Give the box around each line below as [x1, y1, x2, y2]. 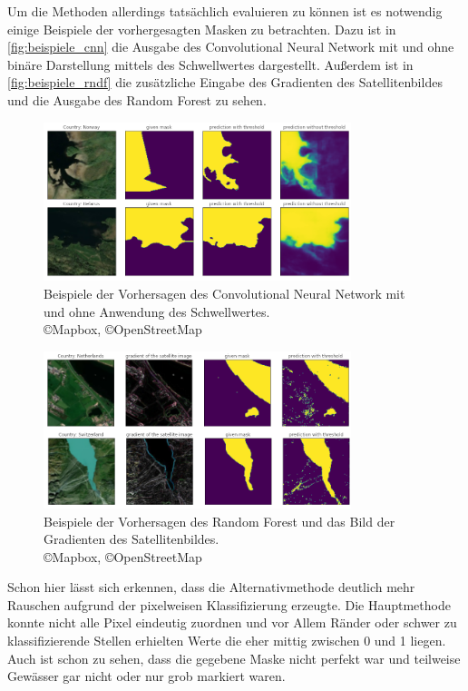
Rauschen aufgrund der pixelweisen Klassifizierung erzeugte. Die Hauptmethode [7, 595, 451, 614]
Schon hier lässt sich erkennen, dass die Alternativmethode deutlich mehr [7, 577, 415, 597]
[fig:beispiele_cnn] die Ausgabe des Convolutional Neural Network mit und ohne [7, 37, 454, 56]
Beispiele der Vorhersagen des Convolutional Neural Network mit [44, 283, 405, 302]
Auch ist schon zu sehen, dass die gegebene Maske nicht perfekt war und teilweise [7, 648, 461, 667]
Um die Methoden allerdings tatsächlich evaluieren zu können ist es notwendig [7, 2, 443, 20]
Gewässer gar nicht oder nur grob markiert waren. [7, 666, 286, 686]
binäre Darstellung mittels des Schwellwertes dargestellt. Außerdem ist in [7, 54, 414, 74]
